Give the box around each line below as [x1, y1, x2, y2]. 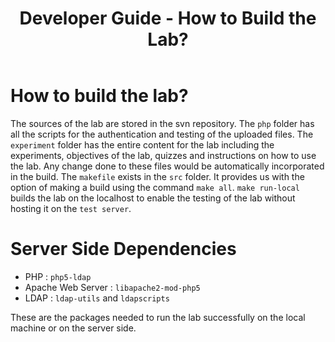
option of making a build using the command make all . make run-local [10, 181, 300, 193]
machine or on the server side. [10, 322, 137, 334]
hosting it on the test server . [10, 202, 132, 214]
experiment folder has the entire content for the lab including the [10, 138, 275, 151]
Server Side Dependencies [10, 238, 237, 261]
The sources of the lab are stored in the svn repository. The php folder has [10, 117, 315, 129]
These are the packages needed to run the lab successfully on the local [10, 311, 306, 323]
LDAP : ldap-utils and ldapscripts [24, 292, 170, 304]
